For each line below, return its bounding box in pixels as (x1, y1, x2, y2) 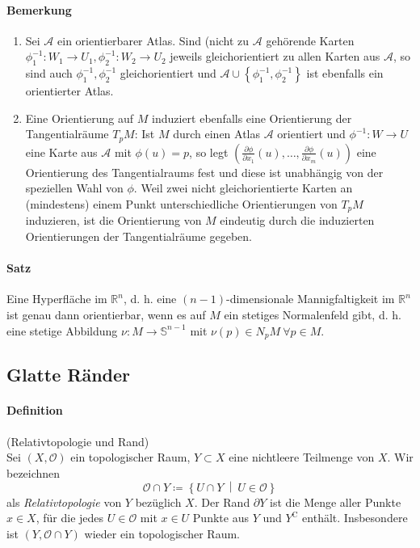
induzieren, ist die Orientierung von (25, 212, 202, 229)
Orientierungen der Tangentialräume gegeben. (25, 228, 252, 245)
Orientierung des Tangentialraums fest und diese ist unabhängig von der (25, 163, 384, 180)
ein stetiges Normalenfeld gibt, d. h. (224, 306, 401, 323)
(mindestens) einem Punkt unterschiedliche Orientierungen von (25, 196, 338, 213)
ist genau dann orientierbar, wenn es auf (6, 306, 206, 323)
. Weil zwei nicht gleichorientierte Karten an (133, 179, 353, 196)
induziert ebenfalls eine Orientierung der (152, 109, 352, 126)
